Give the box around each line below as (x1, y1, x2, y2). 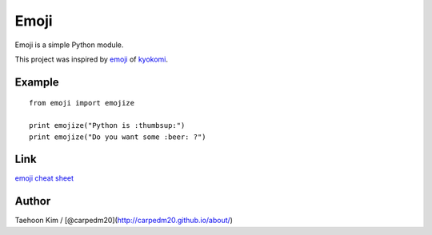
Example (14, 75, 59, 89)
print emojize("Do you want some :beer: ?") (29, 132, 207, 141)
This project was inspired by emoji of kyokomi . (14, 54, 168, 64)
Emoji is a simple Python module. (14, 40, 124, 50)
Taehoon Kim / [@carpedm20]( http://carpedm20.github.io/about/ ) (14, 216, 234, 225)
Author (14, 194, 51, 208)
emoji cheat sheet (14, 173, 74, 183)
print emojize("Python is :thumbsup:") (29, 121, 186, 130)
